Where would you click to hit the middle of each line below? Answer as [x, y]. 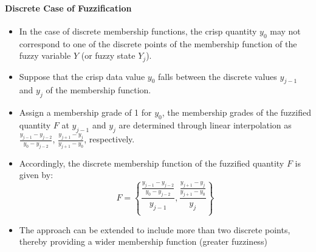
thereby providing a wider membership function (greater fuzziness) [143, 241]
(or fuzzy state [108, 55]
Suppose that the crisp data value [82, 76]
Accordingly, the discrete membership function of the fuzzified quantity [152, 163]
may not [285, 31]
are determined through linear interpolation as [205, 125]
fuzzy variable [45, 55]
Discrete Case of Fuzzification [68, 8]
